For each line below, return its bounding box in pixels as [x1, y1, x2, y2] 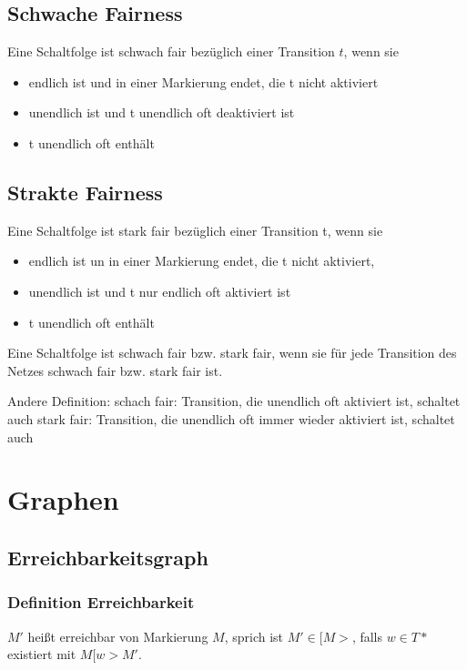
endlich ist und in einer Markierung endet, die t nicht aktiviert [28, 72, 379, 91]
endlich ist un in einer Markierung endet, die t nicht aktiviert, [28, 251, 375, 270]
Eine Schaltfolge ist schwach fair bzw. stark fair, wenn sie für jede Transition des [7, 343, 457, 362]
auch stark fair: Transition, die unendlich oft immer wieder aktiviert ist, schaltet [7, 409, 455, 428]
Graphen [7, 481, 119, 518]
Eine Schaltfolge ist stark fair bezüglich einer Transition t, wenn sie [7, 220, 383, 239]
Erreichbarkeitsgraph [7, 543, 208, 571]
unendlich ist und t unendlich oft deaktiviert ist [28, 103, 295, 122]
